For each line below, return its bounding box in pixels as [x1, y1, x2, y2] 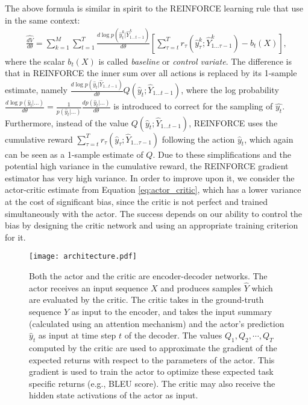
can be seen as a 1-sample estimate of [5, 147, 143, 160]
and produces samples [160, 281, 241, 294]
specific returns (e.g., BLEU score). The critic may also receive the [29, 377, 275, 389]
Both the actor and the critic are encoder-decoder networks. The [29, 270, 268, 282]
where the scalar [5, 54, 65, 67]
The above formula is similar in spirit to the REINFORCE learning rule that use [5, 2, 303, 14]
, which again [244, 132, 294, 145]
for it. [5, 230, 26, 243]
